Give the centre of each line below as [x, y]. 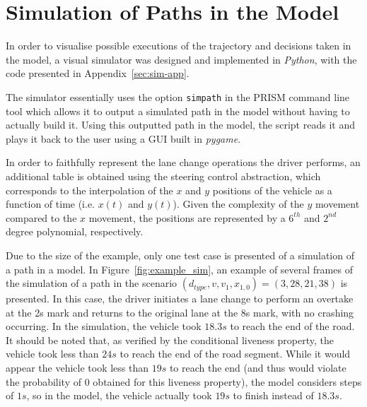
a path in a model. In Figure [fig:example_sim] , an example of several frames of [179, 269]
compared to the [41, 217]
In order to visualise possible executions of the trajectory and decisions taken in [179, 46]
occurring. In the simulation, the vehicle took [104, 326]
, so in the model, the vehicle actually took [119, 395]
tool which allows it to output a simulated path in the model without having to [178, 111]
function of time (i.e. [51, 204]
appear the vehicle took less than [77, 368]
